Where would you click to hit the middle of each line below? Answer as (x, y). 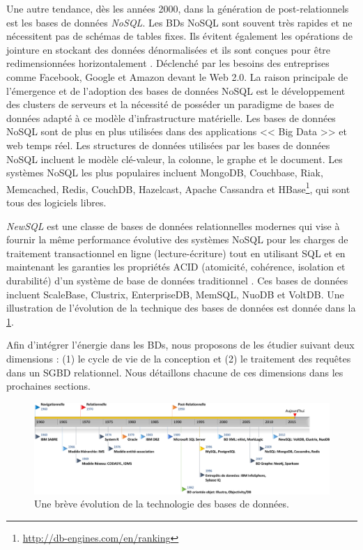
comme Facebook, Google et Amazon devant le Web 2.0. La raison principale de (177, 76)
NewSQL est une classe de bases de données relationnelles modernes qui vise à (173, 226)
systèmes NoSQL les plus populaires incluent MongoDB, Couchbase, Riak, (165, 173)
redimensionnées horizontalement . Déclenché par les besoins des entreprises (168, 63)
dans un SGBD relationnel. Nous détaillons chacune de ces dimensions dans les (175, 372)
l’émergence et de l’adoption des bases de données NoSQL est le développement (176, 90)
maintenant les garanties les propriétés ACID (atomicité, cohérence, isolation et (176, 267)
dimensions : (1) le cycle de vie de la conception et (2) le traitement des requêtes (179, 358)
